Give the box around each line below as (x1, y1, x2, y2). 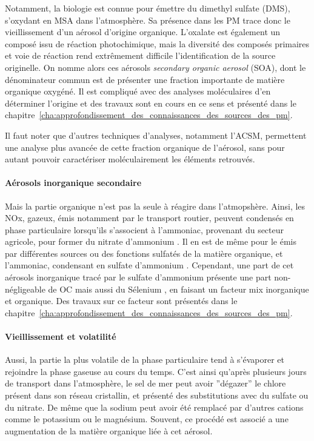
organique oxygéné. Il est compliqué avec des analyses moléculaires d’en (5, 85, 271, 98)
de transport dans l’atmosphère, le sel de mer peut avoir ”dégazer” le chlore (5, 377, 286, 390)
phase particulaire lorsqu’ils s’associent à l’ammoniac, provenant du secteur (5, 223, 284, 236)
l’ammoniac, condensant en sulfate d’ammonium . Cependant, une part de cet (5, 259, 294, 271)
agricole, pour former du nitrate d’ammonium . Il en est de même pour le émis (5, 235, 297, 248)
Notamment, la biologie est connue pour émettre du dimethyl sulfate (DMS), (5, 2, 290, 14)
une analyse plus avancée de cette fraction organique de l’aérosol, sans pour (5, 141, 285, 153)
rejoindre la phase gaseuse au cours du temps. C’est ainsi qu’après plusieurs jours (5, 365, 307, 377)
